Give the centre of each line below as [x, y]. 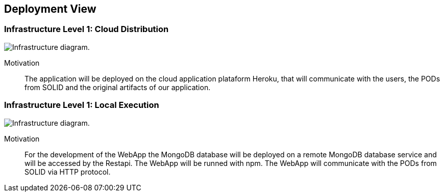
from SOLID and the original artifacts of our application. [118, 87]
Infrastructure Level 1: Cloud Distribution [87, 29]
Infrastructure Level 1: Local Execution [82, 105]
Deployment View [50, 9]
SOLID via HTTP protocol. [68, 172]
